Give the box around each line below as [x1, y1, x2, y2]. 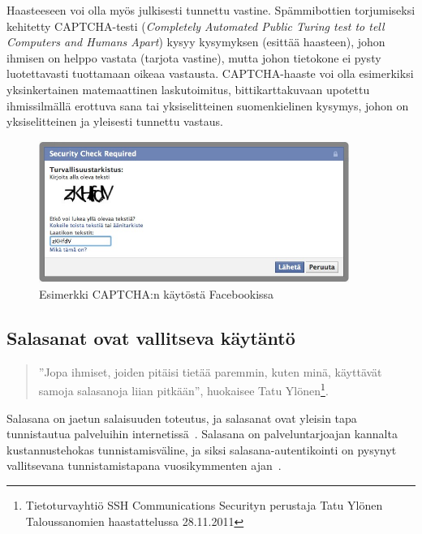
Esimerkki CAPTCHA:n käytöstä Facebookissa [39, 286, 274, 303]
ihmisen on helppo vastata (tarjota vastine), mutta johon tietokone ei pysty [6, 49, 381, 66]
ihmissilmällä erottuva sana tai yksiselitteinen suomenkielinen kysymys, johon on [6, 97, 409, 114]
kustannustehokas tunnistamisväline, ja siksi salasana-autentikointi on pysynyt [6, 441, 397, 458]
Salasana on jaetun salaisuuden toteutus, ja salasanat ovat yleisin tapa [6, 409, 357, 426]
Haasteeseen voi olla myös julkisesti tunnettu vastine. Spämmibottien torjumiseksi [6, 2, 416, 18]
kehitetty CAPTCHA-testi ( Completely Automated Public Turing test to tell [6, 17, 385, 34]
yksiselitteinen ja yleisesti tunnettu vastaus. [6, 113, 223, 130]
